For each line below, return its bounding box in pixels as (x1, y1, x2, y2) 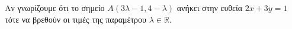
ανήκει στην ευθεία (177, 2, 243, 13)
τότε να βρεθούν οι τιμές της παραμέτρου (5, 13, 146, 25)
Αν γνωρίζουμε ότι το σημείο (5, 2, 105, 13)
